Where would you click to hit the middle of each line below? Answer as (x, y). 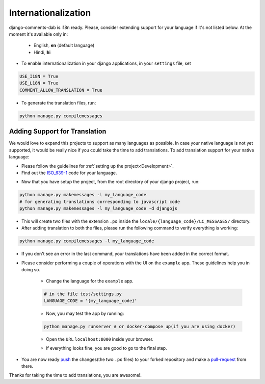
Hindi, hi (42, 52)
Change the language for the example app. (90, 281)
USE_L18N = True (39, 83)
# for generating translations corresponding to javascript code (100, 202)
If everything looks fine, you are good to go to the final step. (106, 348)
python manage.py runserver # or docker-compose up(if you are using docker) (140, 326)
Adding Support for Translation (58, 132)
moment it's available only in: (39, 34)
